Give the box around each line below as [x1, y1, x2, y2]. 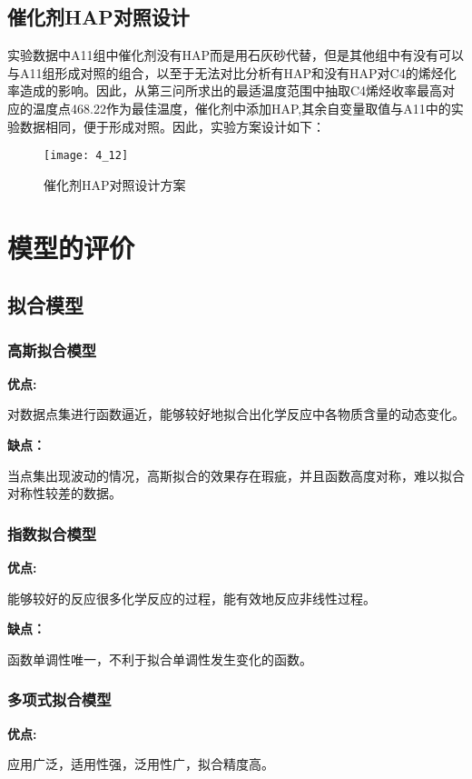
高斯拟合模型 [7, 338, 97, 361]
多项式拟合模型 [7, 688, 112, 711]
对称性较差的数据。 [7, 484, 122, 503]
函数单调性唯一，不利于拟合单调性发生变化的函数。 [7, 649, 312, 668]
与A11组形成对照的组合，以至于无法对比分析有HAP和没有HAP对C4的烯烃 [7, 63, 444, 82]
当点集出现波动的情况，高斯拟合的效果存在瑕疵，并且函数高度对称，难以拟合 [7, 465, 465, 484]
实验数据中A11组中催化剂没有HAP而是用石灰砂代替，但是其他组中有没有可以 [7, 45, 465, 65]
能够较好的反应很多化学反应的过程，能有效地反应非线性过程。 [7, 588, 376, 607]
